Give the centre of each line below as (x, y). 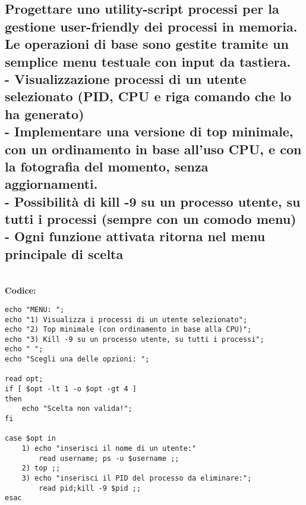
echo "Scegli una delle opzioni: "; (77, 359)
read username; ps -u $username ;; (109, 458)
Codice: (20, 290)
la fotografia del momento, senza (107, 166)
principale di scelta (64, 253)
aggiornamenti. (51, 184)
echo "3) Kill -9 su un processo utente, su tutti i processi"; (135, 339)
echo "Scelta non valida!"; (77, 409)
